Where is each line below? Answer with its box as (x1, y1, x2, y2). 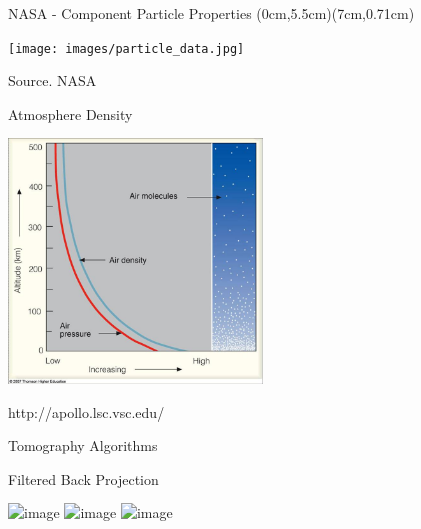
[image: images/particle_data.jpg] (8, 41, 245, 56)
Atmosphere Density (8, 103, 133, 124)
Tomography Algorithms (8, 435, 158, 456)
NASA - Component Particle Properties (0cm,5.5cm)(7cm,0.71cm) (8, 3, 415, 23)
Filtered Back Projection (8, 468, 159, 489)
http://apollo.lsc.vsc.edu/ (8, 401, 165, 422)
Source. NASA (8, 70, 97, 91)
